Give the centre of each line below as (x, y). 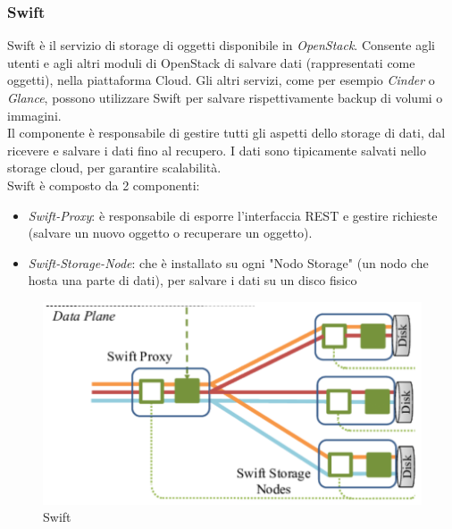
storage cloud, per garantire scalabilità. (114, 168)
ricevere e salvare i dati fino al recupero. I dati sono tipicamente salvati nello (217, 150)
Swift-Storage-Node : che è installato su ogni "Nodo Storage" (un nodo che (228, 262)
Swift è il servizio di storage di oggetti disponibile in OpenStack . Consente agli (222, 45)
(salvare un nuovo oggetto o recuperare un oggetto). (170, 233)
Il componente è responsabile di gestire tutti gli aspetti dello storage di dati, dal (226, 133)
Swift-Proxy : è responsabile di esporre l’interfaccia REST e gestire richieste (233, 215)
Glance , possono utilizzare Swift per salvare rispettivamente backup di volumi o (225, 97)
